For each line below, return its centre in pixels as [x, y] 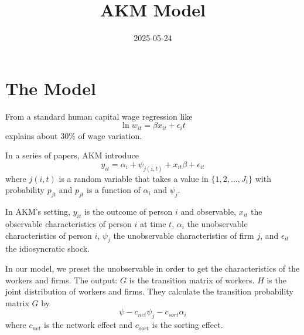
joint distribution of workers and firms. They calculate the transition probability [149, 291]
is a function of [114, 190]
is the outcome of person [128, 212]
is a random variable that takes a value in [134, 178]
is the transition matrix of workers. [192, 280]
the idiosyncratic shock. [48, 248]
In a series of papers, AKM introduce [72, 155]
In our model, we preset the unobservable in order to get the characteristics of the [153, 268]
